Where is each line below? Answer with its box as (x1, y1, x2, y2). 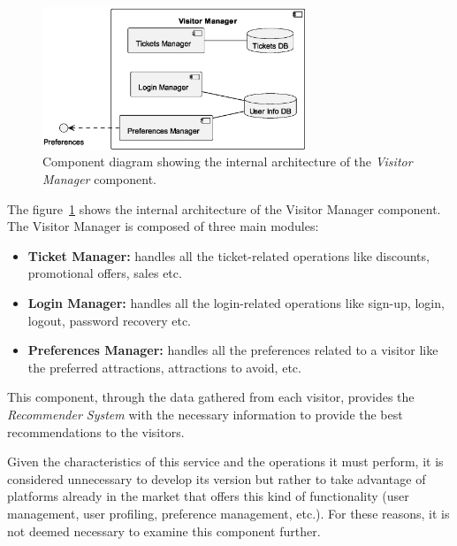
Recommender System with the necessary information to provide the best (7, 404, 403, 423)
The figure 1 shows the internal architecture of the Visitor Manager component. (7, 199, 441, 218)
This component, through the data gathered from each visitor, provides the (7, 388, 415, 406)
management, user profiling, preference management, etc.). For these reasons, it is (7, 504, 450, 522)
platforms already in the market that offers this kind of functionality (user (7, 487, 409, 505)
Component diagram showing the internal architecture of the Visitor (42, 152, 413, 171)
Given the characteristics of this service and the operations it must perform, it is (7, 452, 444, 471)
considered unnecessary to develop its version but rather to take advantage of (7, 469, 426, 488)
